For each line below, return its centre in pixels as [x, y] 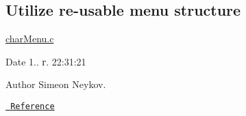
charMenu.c [30, 39]
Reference [33, 106]
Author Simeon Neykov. [56, 84]
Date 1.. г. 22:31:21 [46, 61]
